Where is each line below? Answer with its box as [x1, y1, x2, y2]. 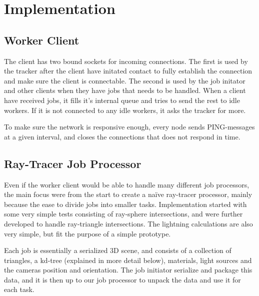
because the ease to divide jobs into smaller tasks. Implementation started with [4, 198, 247, 209]
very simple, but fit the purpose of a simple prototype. [4, 228, 171, 238]
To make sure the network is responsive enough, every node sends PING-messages [4, 121, 255, 132]
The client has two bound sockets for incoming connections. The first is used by [4, 55, 248, 66]
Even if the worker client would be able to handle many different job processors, [4, 179, 249, 189]
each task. [4, 284, 34, 294]
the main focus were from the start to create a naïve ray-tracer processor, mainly [4, 189, 252, 199]
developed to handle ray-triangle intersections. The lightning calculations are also [4, 218, 253, 228]
